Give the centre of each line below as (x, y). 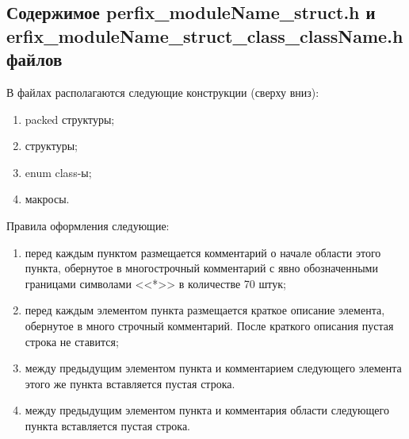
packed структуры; (70, 119)
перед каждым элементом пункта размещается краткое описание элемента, (205, 310)
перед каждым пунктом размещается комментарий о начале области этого (203, 252)
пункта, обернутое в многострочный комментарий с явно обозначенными (201, 268)
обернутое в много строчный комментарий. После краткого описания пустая (209, 325)
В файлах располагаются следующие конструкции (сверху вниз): (163, 92)
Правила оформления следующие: (88, 225)
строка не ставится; (72, 341)
